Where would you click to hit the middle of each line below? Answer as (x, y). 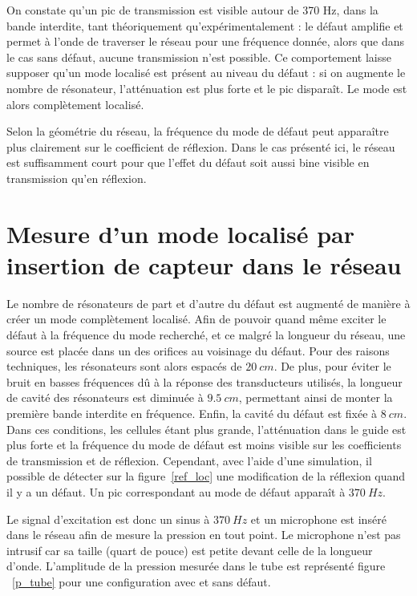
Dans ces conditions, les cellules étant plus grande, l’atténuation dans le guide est (206, 429)
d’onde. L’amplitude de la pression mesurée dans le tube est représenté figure (196, 566)
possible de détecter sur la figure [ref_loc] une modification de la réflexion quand (206, 476)
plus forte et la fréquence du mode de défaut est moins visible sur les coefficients (204, 445)
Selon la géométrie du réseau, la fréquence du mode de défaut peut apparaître (198, 131)
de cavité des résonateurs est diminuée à (105, 397)
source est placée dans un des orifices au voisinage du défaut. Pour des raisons (198, 350)
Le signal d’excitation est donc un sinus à (108, 519)
